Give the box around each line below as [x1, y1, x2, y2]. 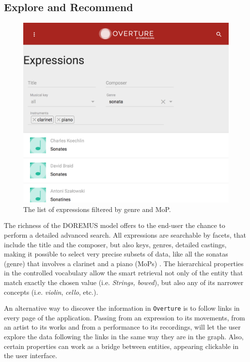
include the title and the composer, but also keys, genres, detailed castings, [4, 239, 227, 249]
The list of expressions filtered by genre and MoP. [23, 204, 171, 214]
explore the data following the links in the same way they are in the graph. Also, [4, 331, 244, 341]
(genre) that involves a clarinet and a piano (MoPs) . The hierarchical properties [4, 258, 244, 268]
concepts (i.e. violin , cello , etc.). [4, 287, 98, 297]
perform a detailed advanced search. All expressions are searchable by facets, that [4, 229, 246, 240]
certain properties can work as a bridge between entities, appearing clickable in [4, 341, 239, 351]
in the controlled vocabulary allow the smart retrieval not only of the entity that [4, 268, 243, 278]
